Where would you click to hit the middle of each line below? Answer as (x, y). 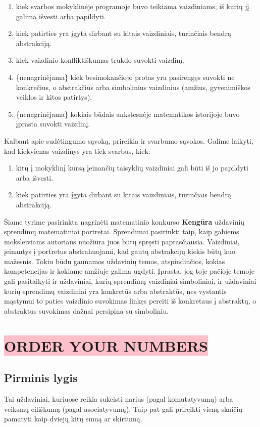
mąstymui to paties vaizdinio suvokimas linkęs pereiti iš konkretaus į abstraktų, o (130, 301)
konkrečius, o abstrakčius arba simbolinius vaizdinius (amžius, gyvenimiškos (133, 87)
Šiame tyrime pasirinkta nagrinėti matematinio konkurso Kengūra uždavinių (124, 221)
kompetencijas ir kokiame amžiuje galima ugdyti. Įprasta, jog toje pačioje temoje (129, 271)
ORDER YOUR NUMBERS (106, 345)
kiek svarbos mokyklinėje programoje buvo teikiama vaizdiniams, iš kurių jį (133, 6)
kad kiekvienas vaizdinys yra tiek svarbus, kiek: (77, 151)
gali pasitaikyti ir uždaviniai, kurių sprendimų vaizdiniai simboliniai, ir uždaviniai (130, 281)
